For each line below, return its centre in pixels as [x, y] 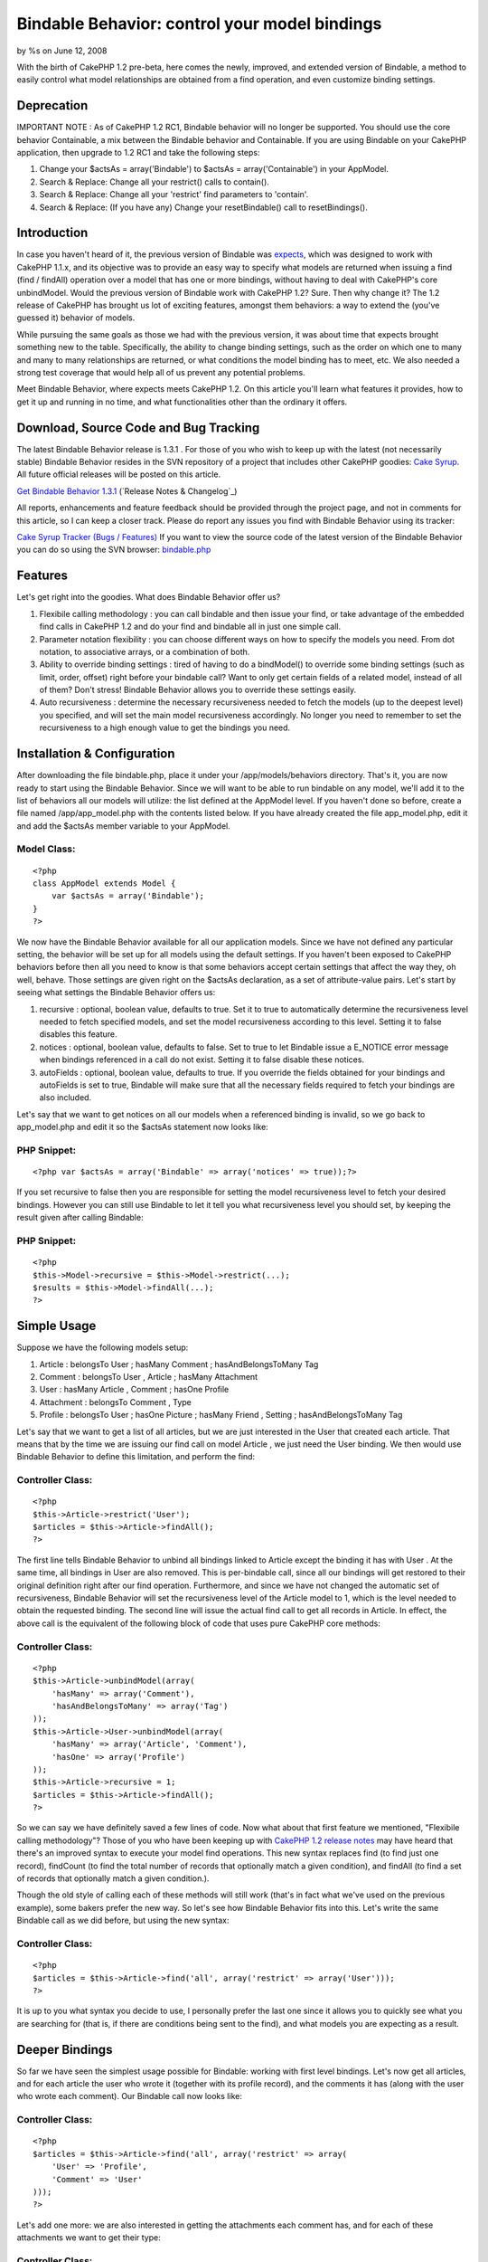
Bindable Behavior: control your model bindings [199, 24]
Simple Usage [56, 1326]
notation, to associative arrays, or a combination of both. [145, 651]
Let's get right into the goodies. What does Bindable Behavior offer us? [149, 597]
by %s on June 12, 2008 [62, 51]
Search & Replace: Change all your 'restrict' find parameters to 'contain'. [174, 195]
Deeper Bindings [65, 2049]
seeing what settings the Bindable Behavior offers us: [116, 993]
